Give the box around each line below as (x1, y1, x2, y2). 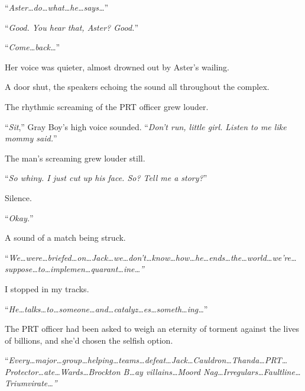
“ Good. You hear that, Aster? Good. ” (5, 21, 139, 33)
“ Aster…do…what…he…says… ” (5, 1, 109, 13)
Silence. (5, 191, 32, 203)
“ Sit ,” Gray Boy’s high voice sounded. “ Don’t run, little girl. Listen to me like (5, 120, 287, 133)
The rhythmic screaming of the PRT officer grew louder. (5, 100, 209, 112)
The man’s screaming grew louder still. (5, 151, 145, 164)
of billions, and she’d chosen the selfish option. (5, 334, 173, 346)
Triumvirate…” (5, 377, 57, 389)
